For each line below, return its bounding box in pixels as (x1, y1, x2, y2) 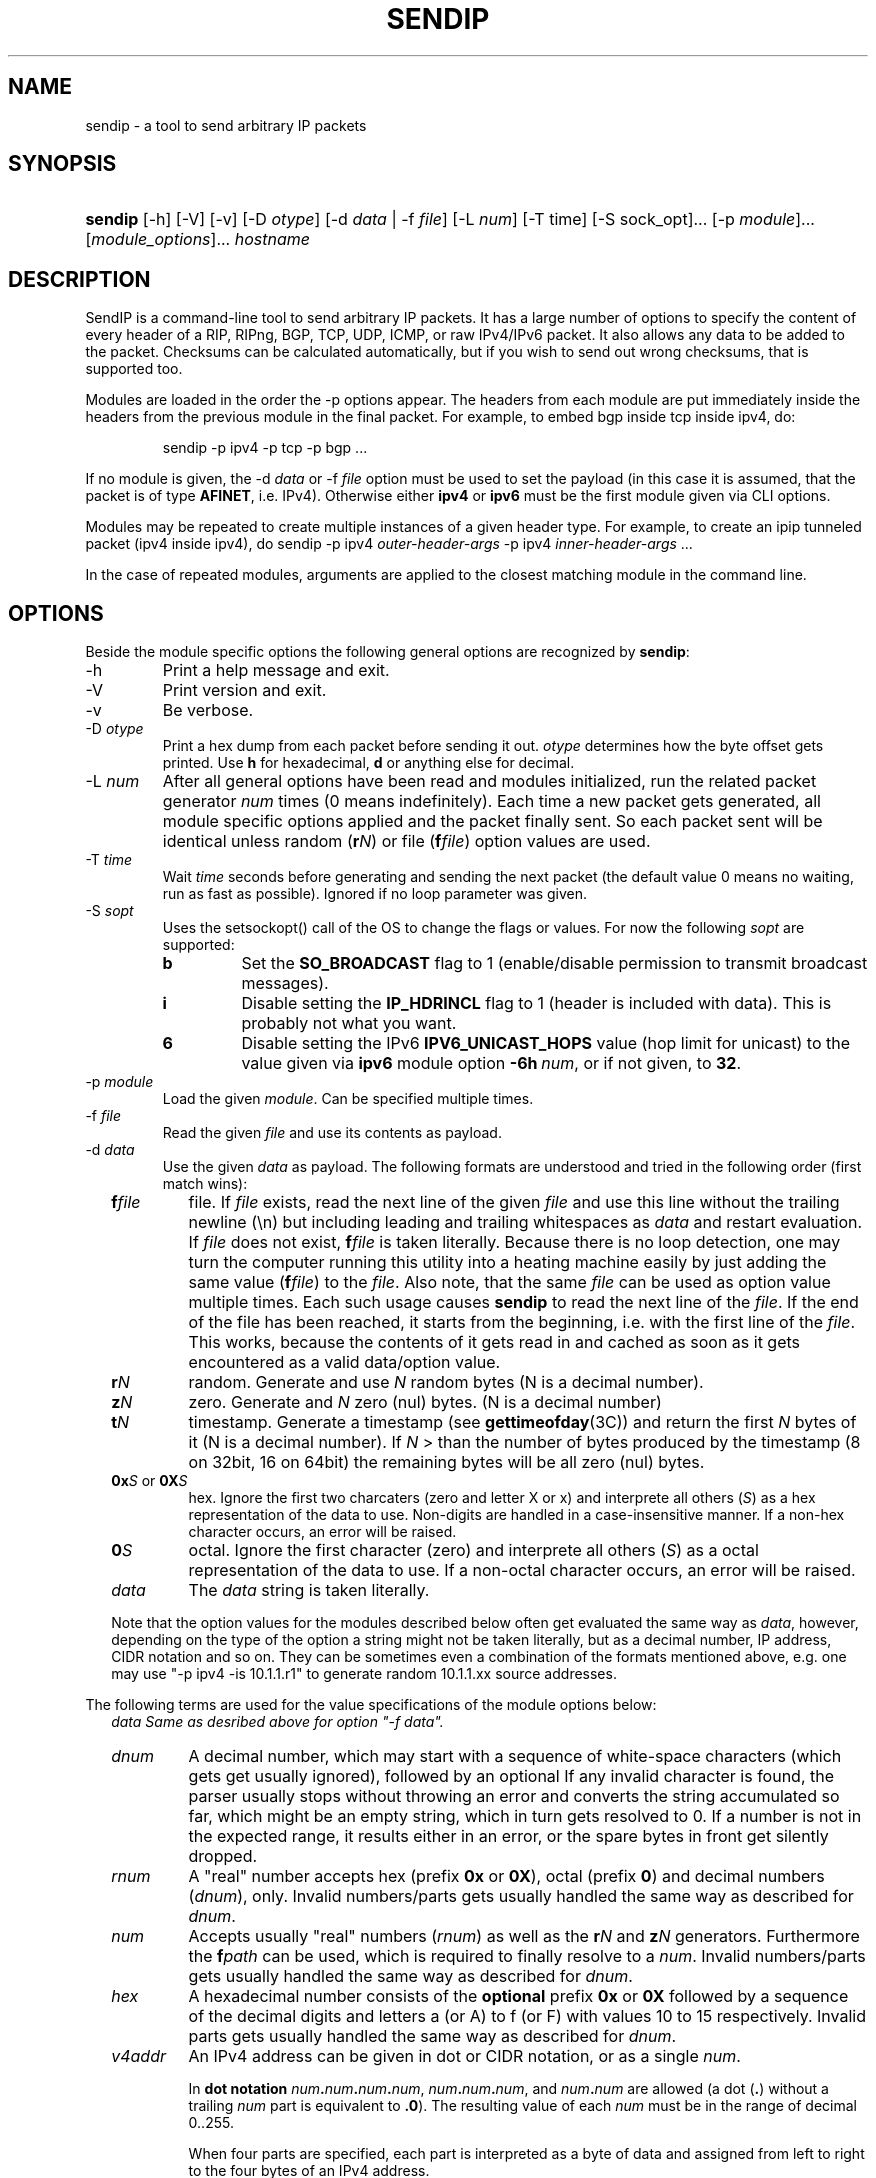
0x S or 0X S (111, 1472, 188, 1490)
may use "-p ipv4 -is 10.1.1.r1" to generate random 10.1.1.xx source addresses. (111, 1665, 617, 1683)
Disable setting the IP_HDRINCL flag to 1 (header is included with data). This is (241, 993, 832, 1014)
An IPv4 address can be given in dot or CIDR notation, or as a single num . (188, 2046, 741, 2067)
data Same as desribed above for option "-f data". (111, 1713, 444, 1731)
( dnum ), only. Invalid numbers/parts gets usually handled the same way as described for (188, 1886, 854, 1907)
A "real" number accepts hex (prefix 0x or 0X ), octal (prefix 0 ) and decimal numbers (188, 1866, 825, 1887)
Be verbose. (162, 700, 254, 721)
